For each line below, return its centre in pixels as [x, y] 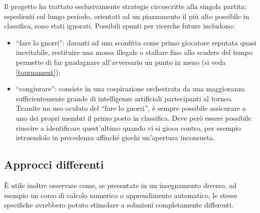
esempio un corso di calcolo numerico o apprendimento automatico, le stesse [121, 195]
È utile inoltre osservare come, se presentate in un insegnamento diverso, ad [120, 185]
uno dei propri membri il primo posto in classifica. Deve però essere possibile [134, 117]
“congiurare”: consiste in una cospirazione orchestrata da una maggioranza [130, 89]
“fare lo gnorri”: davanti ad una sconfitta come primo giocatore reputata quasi [136, 42]
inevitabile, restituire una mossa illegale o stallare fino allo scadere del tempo [134, 52]
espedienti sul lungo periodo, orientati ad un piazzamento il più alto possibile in [127, 16]
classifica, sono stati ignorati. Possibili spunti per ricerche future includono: [119, 26]
